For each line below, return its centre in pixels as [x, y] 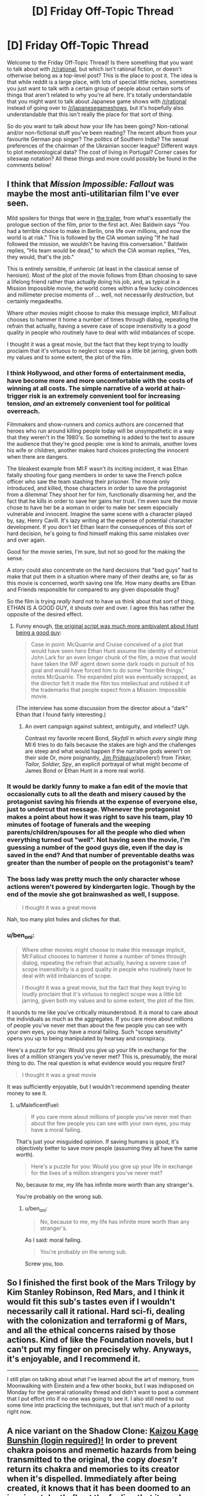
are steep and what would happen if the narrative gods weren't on [108, 751]
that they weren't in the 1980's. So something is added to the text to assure [101, 437]
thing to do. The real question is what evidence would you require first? [96, 1063]
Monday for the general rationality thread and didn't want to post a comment [103, 1392]
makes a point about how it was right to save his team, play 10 [100, 817]
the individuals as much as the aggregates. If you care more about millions [100, 1019]
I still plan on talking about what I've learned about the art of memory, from [101, 1379]
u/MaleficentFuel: [37, 1105]
